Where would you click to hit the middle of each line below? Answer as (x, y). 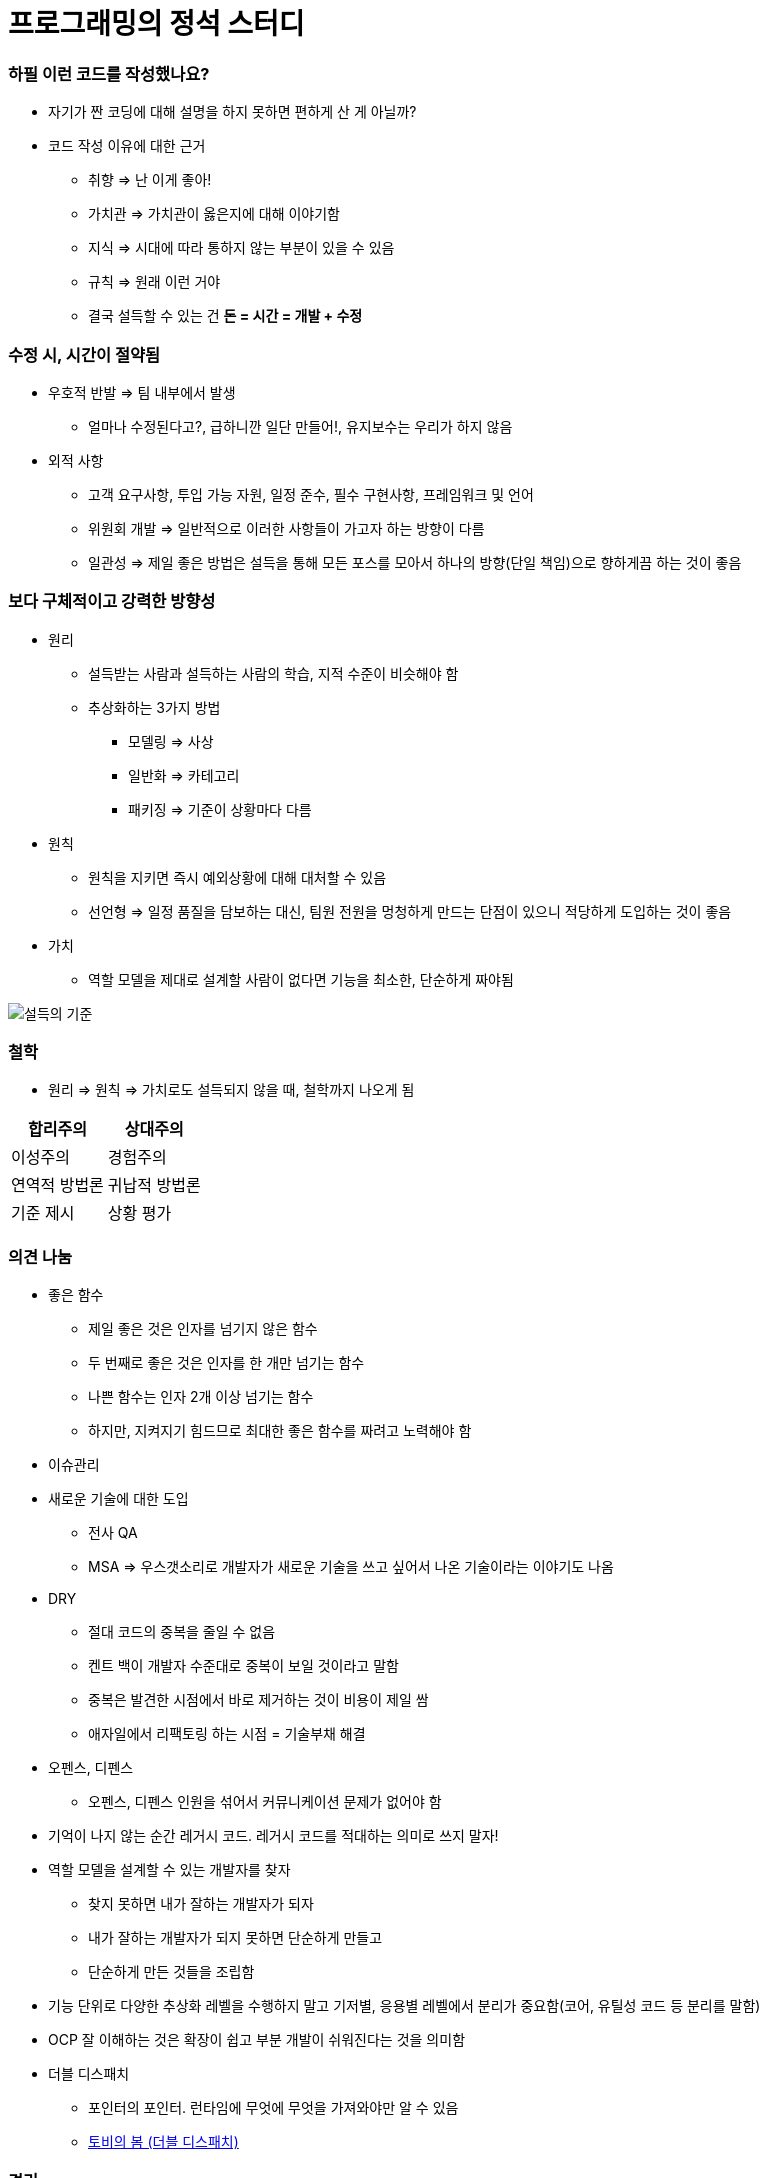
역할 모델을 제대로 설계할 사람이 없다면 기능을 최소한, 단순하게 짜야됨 (301, 979)
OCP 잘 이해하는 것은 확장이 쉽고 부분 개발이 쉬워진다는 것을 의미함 (257, 2040)
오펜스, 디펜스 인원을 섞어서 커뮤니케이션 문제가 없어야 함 (265, 1802)
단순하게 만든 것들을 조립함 (171, 1972)
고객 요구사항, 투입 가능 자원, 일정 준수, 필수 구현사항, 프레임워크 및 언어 (311, 494)
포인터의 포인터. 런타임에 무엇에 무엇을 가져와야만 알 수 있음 (273, 2108)
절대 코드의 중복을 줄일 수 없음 (182, 1632)
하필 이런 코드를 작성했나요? (109, 73)
